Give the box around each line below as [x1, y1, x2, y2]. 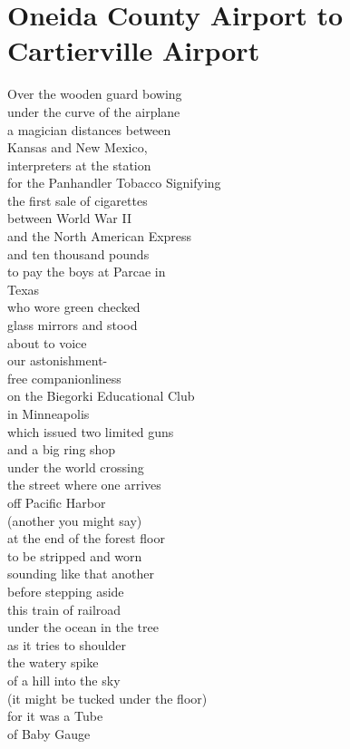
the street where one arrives [7, 475, 161, 494]
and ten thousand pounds [7, 244, 150, 263]
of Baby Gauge [7, 724, 91, 743]
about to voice [7, 333, 87, 352]
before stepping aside [7, 581, 124, 600]
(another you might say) [7, 511, 142, 530]
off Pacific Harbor [7, 492, 106, 511]
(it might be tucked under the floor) [7, 688, 208, 707]
